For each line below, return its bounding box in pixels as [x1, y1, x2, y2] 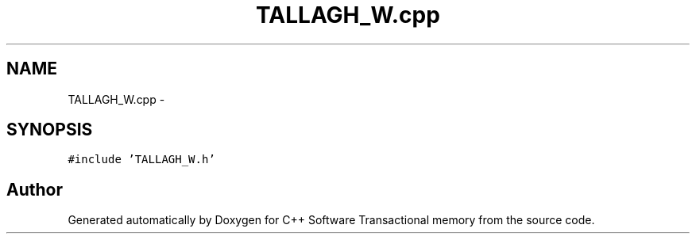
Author [6, 179, 63, 200]
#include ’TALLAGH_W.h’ [68, 153, 215, 166]
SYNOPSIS [6, 120, 93, 140]
